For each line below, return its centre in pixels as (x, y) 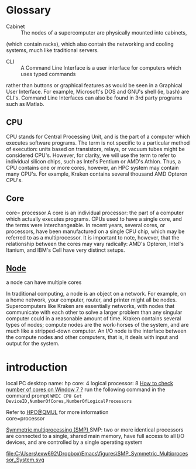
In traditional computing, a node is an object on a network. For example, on (96, 294)
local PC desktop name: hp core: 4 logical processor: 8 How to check (90, 384)
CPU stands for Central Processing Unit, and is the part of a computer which (98, 136)
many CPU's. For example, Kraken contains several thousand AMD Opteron (97, 174)
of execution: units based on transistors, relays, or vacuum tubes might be (96, 149)
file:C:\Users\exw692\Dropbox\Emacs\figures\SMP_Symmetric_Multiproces (97, 454)
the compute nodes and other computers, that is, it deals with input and (92, 337)
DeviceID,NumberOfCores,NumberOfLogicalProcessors (69, 402)
